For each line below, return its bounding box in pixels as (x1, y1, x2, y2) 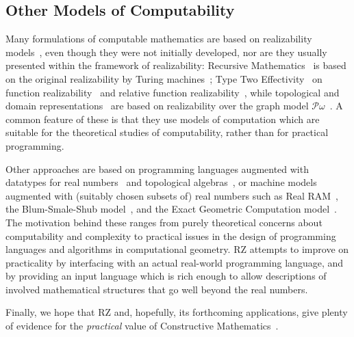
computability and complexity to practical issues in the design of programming (5, 228, 336, 243)
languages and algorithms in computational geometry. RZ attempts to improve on (5, 242, 349, 256)
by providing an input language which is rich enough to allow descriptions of (5, 269, 327, 283)
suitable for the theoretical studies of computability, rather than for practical (5, 125, 329, 139)
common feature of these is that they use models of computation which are (5, 111, 320, 126)
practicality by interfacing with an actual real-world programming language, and (5, 255, 344, 269)
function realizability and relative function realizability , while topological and (5, 85, 340, 99)
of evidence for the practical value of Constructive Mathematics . (5, 319, 279, 333)
